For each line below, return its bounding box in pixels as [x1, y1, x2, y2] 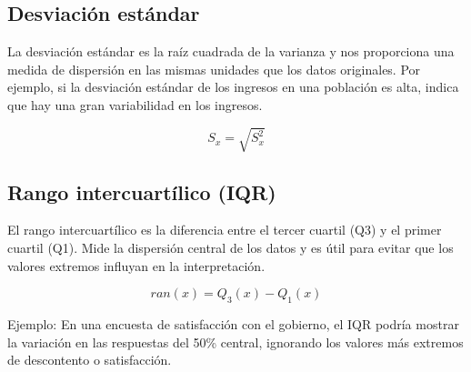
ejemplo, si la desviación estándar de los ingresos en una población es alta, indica [7, 77, 459, 96]
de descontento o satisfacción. [7, 350, 172, 369]
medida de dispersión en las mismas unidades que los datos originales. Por [7, 59, 421, 78]
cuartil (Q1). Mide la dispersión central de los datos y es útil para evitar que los [7, 237, 454, 256]
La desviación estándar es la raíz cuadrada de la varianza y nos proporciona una [7, 42, 455, 61]
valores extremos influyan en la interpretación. [7, 256, 266, 275]
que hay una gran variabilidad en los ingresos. [7, 95, 263, 114]
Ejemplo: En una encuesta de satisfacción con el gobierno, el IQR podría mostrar [7, 314, 459, 333]
